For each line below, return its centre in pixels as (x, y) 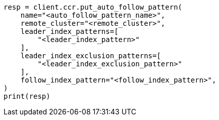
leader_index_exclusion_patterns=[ (91, 56)
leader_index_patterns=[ (69, 31)
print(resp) (27, 96)
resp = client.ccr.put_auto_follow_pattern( (93, 7)
